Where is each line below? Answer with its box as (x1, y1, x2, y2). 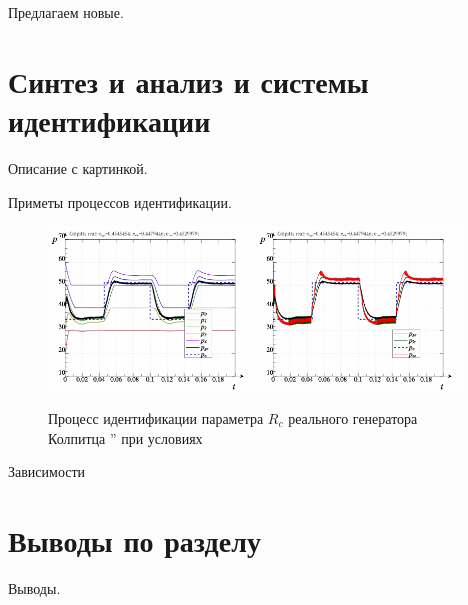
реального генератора (288, 408, 418, 429)
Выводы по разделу (8, 519, 261, 560)
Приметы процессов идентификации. (8, 191, 232, 212)
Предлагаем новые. (8, 2, 124, 22)
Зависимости (8, 461, 86, 482)
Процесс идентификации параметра (48, 408, 264, 429)
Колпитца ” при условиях (48, 427, 203, 448)
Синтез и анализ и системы (8, 60, 369, 101)
